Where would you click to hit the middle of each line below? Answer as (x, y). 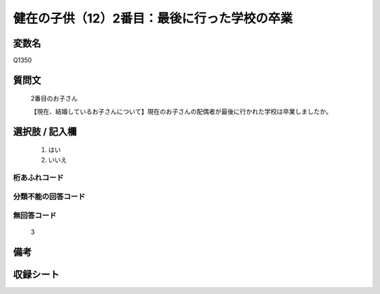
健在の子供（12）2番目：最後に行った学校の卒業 (153, 18)
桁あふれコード (38, 178)
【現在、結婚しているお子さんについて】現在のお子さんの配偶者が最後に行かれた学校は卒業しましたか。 (181, 111)
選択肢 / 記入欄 (45, 131)
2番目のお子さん (54, 98)
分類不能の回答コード (49, 196)
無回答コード (35, 215)
